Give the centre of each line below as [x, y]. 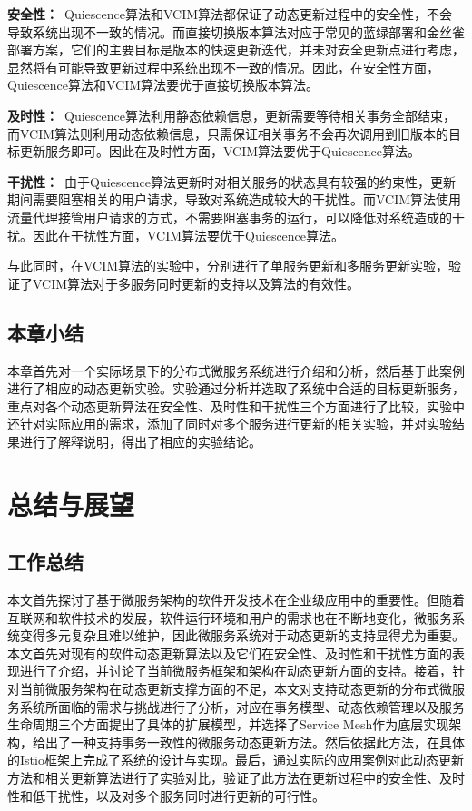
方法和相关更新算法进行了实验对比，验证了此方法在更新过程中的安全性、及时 [236, 777]
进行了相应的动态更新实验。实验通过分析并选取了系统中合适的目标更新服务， [236, 388]
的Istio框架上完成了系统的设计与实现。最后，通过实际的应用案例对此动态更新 [236, 760]
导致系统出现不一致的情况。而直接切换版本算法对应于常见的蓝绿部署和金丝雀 [236, 31]
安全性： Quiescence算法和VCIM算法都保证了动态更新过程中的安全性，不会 [230, 14]
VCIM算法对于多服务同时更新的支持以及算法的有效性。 [196, 283]
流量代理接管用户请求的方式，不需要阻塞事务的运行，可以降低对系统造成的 [230, 217]
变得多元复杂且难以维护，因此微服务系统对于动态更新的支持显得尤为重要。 [242, 635]
